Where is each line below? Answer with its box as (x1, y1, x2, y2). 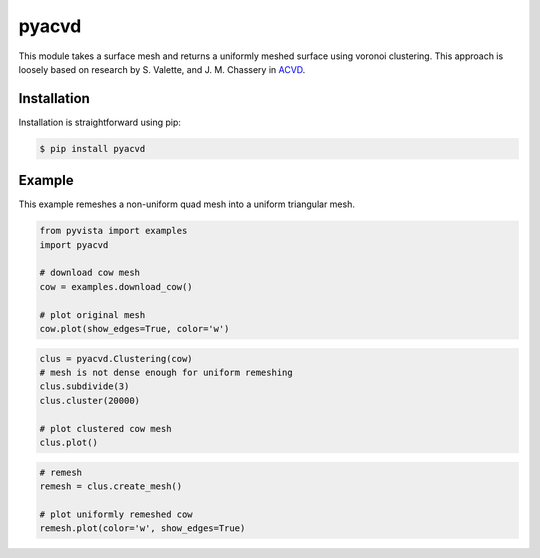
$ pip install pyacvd (39, 143, 146, 154)
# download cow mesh (39, 267, 140, 279)
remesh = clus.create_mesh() (39, 480, 183, 492)
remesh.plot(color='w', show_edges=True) (39, 523, 246, 534)
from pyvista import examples (39, 225, 188, 237)
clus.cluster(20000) (39, 395, 140, 406)
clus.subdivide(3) (39, 381, 130, 392)
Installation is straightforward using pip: (18, 116, 182, 128)
